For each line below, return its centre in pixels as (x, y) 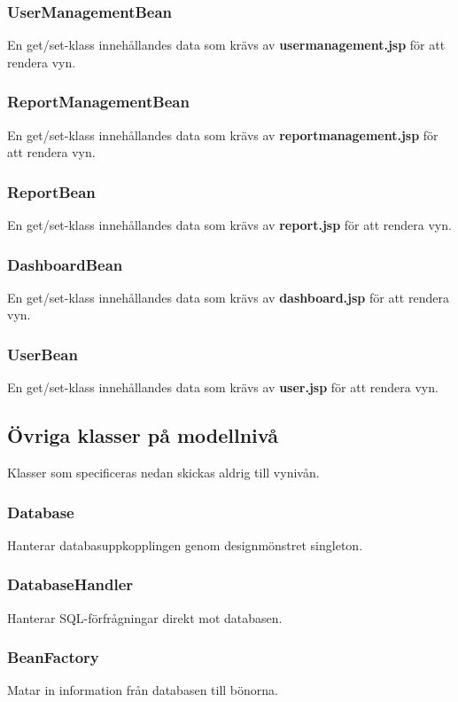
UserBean (43, 354)
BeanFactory (53, 657)
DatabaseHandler (70, 584)
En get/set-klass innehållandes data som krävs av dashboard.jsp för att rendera (228, 297)
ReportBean (51, 191)
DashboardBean (65, 264)
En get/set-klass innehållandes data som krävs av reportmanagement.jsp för (223, 134)
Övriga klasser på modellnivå (143, 435)
